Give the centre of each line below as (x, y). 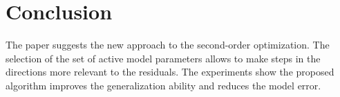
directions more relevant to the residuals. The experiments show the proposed (170, 72)
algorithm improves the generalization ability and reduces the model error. (163, 85)
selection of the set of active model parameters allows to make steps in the (163, 58)
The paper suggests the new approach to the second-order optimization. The (168, 45)
